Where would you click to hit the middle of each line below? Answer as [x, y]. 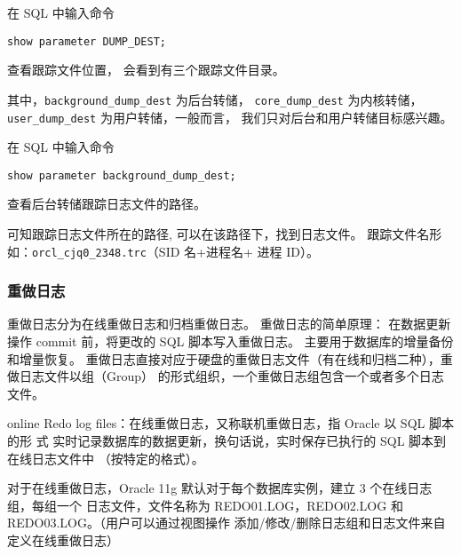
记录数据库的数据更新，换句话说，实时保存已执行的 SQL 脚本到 [262, 441]
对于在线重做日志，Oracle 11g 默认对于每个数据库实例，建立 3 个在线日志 [220, 488]
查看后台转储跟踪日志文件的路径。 [107, 204]
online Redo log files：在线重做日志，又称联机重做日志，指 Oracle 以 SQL [216, 423]
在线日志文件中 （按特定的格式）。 [106, 458]
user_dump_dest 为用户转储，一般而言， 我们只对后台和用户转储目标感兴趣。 [230, 117]
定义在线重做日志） [63, 540]
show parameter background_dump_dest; [122, 175]
